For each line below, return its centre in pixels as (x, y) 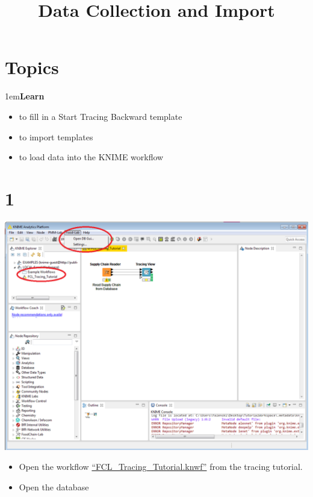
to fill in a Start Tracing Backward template (101, 116)
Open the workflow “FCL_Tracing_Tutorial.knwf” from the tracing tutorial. (161, 467)
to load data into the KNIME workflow (91, 157)
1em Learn (25, 96)
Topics (32, 67)
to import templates (56, 136)
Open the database (54, 486)
